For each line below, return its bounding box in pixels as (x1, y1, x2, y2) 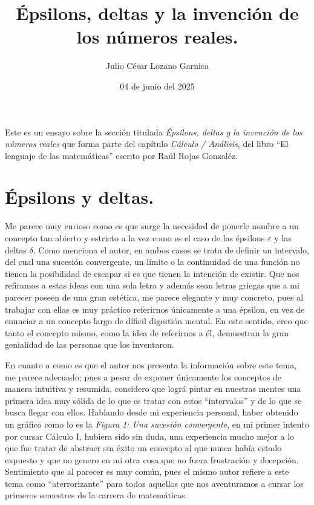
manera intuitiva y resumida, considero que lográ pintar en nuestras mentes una (5, 382, 301, 395)
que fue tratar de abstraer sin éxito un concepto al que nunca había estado (5, 441, 282, 454)
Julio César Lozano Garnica (105, 59, 209, 72)
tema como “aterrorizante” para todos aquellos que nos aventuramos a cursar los (5, 477, 304, 489)
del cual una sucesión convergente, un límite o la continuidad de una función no (5, 255, 300, 268)
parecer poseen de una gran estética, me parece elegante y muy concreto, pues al (5, 290, 304, 303)
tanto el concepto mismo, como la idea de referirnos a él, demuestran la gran (5, 326, 289, 339)
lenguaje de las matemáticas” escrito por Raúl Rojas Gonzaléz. (5, 149, 238, 161)
